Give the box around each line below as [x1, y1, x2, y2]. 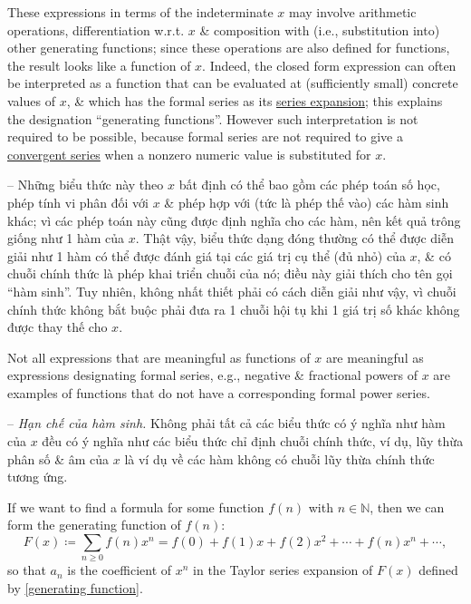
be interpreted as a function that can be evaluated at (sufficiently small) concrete [7, 73, 458, 93]
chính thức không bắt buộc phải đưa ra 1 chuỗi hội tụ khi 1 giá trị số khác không [7, 299, 460, 318]
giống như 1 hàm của [7, 229, 125, 248]
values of [7, 91, 55, 110]
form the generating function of [7, 515, 181, 534]
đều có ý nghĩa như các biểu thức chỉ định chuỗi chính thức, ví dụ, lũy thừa [42, 432, 464, 451]
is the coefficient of [67, 560, 172, 580]
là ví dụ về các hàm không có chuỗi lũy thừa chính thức [124, 449, 435, 468]
